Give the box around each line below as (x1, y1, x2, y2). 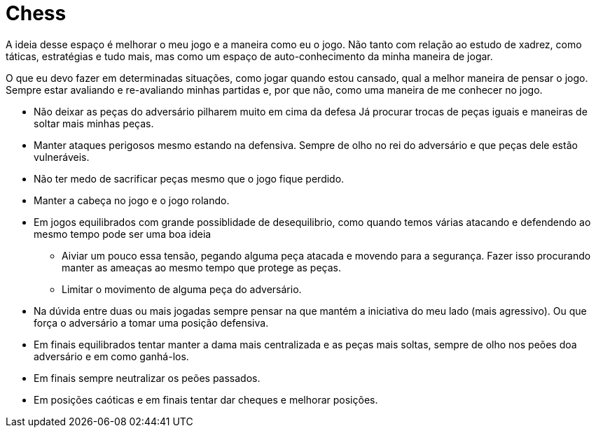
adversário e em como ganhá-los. (34, 350, 189, 362)
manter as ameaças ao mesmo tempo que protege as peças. (62, 261, 341, 274)
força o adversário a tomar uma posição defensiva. (34, 316, 269, 329)
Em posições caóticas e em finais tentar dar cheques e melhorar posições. (34, 393, 378, 406)
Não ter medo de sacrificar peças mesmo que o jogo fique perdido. (34, 172, 345, 185)
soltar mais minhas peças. (34, 117, 154, 129)
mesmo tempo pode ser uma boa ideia (34, 227, 212, 240)
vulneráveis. (34, 150, 90, 163)
